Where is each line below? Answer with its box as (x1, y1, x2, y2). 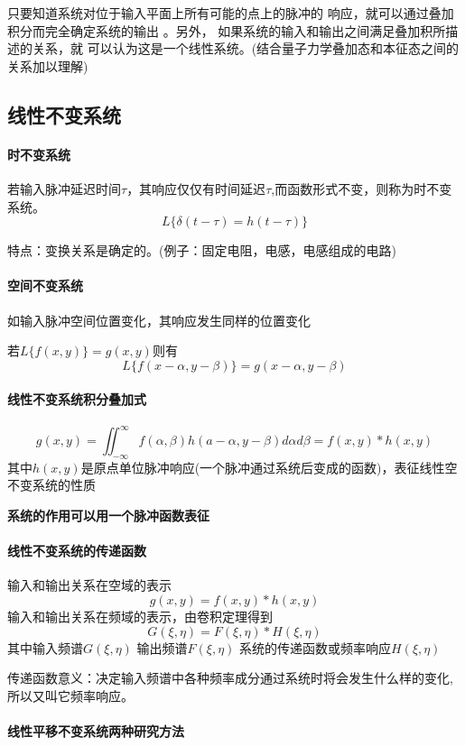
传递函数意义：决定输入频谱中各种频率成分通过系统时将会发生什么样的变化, (7, 668, 453, 687)
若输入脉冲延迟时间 (7, 179, 121, 198)
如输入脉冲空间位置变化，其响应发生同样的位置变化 (7, 310, 311, 329)
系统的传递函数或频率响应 (238, 638, 391, 657)
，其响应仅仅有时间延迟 (126, 179, 266, 198)
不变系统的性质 (7, 475, 96, 494)
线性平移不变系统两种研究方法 (7, 721, 184, 740)
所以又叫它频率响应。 (7, 686, 134, 705)
